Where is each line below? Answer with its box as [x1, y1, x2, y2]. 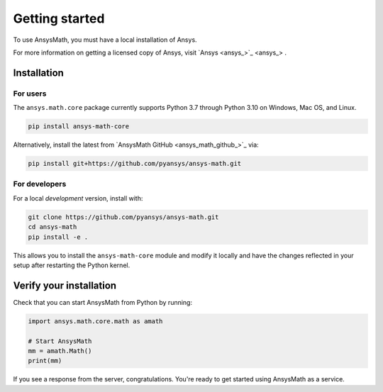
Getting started [13, 11, 105, 26]
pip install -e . [28, 233, 89, 241]
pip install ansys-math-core [28, 123, 130, 130]
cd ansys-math [28, 223, 77, 231]
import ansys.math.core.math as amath [28, 317, 163, 325]
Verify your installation [13, 279, 117, 291]
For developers [13, 179, 67, 189]
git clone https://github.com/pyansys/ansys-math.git [28, 213, 219, 221]
